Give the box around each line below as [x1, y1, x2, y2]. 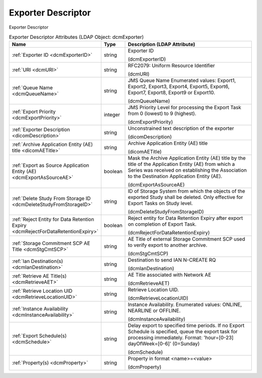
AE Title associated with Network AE [128, 272, 212, 279]
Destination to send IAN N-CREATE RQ [128, 257, 216, 263]
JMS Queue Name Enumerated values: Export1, [128, 77, 236, 84]
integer [103, 112, 120, 118]
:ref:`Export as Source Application [12, 162, 89, 169]
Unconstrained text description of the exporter [128, 125, 234, 132]
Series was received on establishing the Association [128, 167, 247, 174]
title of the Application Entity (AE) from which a [128, 161, 235, 167]
